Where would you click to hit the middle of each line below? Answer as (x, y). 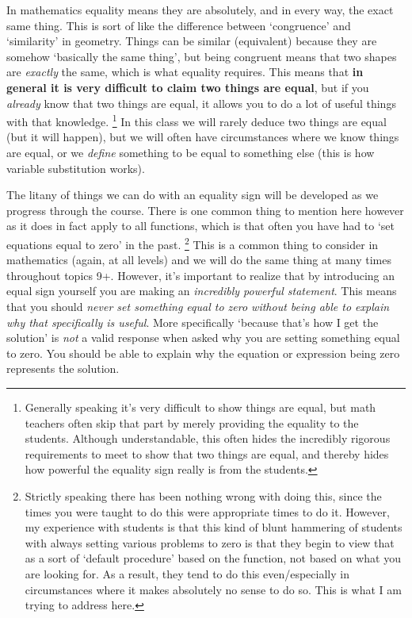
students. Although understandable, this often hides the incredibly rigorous (208, 438)
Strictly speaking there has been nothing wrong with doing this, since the (203, 495)
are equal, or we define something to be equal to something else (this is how (191, 152)
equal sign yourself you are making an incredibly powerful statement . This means (202, 291)
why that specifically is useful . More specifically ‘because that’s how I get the (193, 322)
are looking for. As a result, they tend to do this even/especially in (187, 573)
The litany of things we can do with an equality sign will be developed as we (193, 195)
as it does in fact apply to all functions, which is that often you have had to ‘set (200, 226)
